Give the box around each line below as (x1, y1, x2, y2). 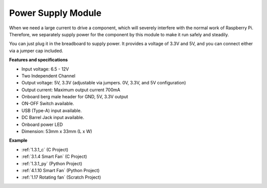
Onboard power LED (21, 122, 63, 127)
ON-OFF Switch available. (21, 101, 74, 107)
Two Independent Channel (21, 72, 76, 79)
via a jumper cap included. (9, 48, 63, 54)
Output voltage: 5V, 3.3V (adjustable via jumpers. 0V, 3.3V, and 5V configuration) (21, 80, 186, 86)
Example (9, 137, 28, 143)
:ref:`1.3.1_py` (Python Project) (21, 160, 83, 166)
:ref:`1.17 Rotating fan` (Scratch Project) (21, 174, 101, 181)
